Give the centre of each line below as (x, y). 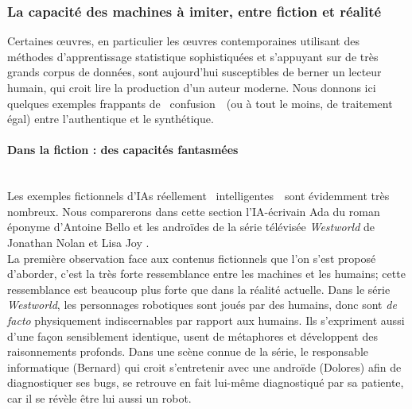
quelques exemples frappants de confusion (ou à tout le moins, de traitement (200, 103)
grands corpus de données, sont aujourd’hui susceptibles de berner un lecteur (194, 72)
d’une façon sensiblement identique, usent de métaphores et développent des (192, 336)
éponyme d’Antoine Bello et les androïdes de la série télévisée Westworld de (191, 227)
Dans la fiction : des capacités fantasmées (123, 150)
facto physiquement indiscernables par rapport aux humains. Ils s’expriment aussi (206, 320)
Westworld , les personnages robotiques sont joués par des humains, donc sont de (202, 305)
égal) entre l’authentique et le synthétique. (111, 119)
